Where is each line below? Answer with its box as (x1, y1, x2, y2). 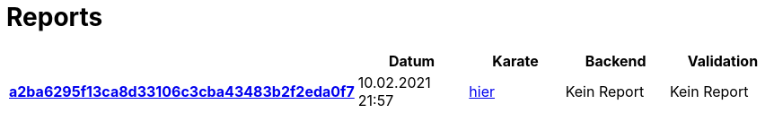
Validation (687, 51, 759, 70)
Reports (6, 2, 103, 32)
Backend (585, 51, 646, 70)
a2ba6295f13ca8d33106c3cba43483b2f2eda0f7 (9, 82, 355, 100)
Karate (492, 51, 539, 70)
